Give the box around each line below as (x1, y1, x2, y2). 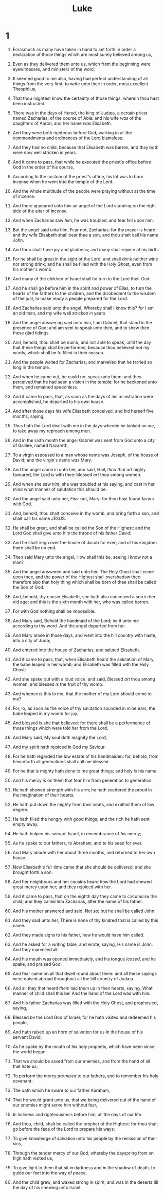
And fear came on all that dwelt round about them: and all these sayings (12, 971, 157, 976)
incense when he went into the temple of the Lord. (12, 179, 114, 184)
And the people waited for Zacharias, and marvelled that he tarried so (12, 359, 152, 365)
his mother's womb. (12, 266, 53, 272)
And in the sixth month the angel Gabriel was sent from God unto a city (12, 437, 155, 443)
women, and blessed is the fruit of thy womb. (12, 681, 104, 687)
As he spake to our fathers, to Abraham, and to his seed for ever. (12, 840, 143, 846)
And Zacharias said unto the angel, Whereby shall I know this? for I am (12, 305, 154, 311)
